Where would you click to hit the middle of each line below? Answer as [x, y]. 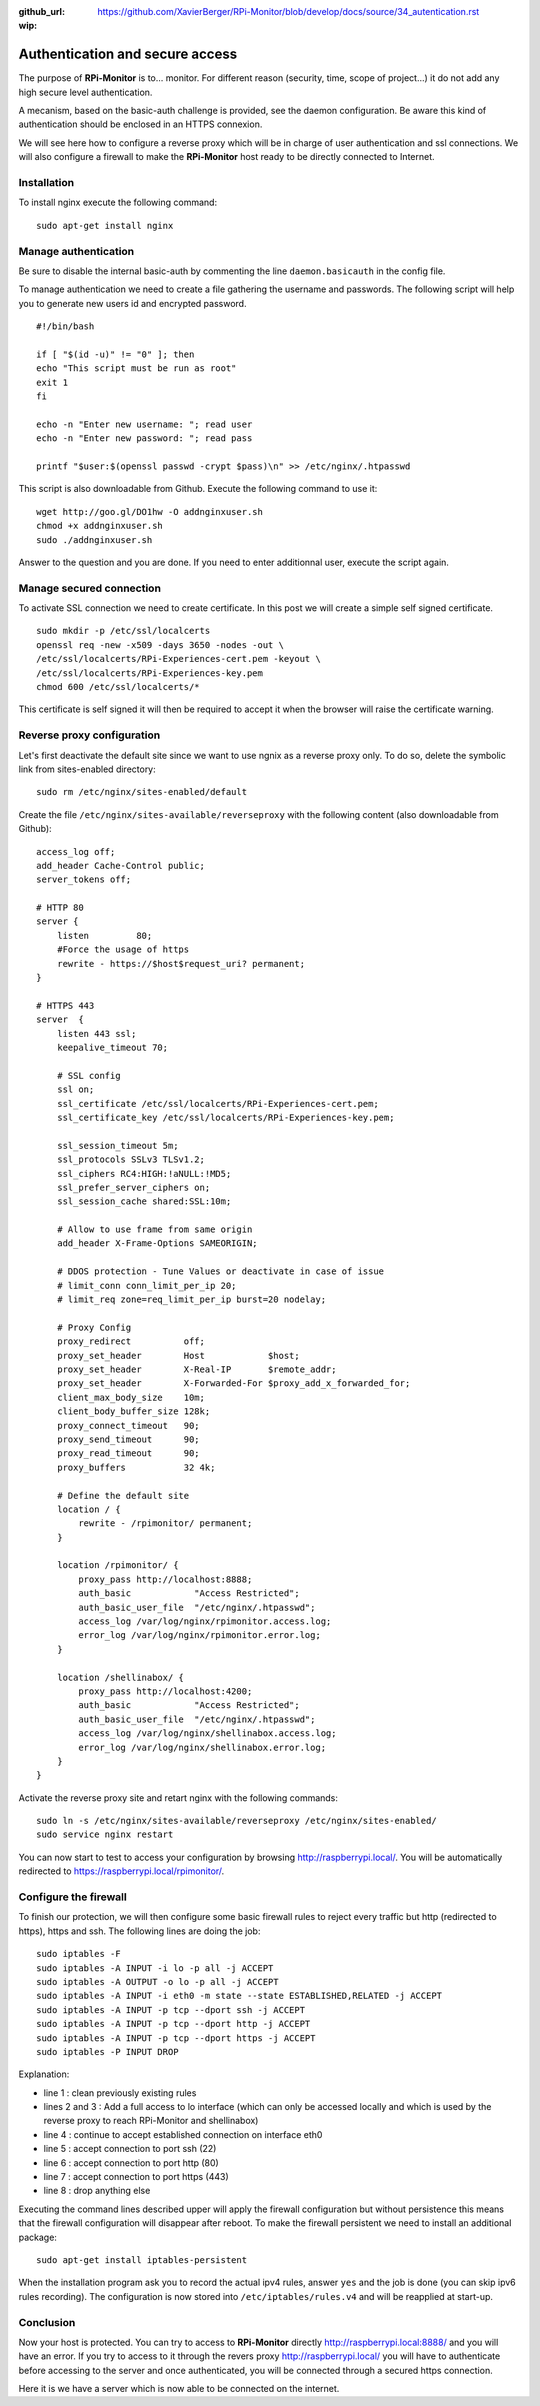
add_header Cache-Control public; [120, 865]
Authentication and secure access [128, 54]
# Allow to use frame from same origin [154, 1229]
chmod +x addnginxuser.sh [100, 526]
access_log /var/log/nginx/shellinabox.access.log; [207, 1733]
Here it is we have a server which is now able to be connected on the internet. [179, 2389]
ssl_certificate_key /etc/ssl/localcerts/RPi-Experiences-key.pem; [225, 1117]
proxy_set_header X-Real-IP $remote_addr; [196, 1369]
